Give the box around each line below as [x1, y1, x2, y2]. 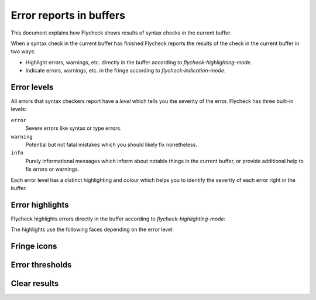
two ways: [11, 48, 36, 55]
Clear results [11, 278, 59, 289]
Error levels [11, 82, 54, 92]
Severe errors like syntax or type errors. [25, 125, 122, 132]
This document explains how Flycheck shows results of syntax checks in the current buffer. [11, 29, 232, 36]
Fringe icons [11, 242, 57, 251]
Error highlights [11, 199, 70, 210]
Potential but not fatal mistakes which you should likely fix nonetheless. [25, 141, 197, 148]
